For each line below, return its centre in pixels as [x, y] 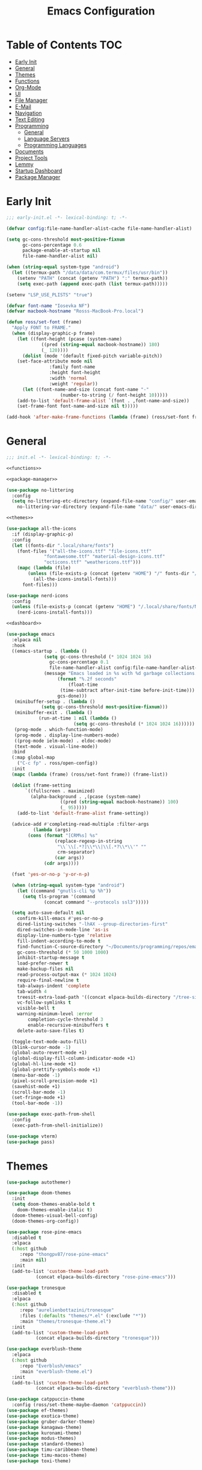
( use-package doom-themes [38, 1193]
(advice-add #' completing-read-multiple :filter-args [80, 825]
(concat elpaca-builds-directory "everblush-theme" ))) [106, 1389]
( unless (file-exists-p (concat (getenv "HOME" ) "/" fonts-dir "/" [114, 574]
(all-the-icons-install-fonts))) [75, 579]
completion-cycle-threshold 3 [66, 1020]
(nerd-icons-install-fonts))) [55, 613]
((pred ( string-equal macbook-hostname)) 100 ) [119, 802]
